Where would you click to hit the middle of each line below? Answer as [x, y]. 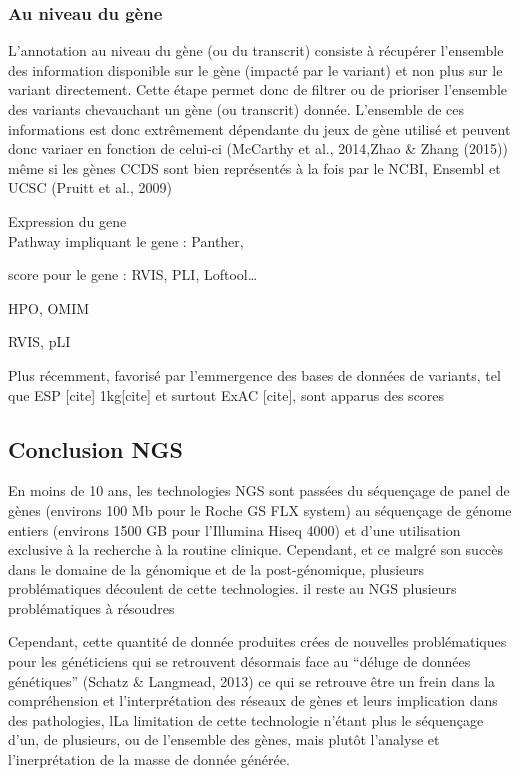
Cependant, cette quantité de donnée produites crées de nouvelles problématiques [257, 641]
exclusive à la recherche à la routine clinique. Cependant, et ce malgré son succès [256, 549]
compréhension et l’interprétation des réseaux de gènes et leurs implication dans [253, 700]
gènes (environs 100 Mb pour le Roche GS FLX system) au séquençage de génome [260, 509]
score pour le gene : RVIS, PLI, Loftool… [133, 274]
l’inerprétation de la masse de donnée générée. [149, 759]
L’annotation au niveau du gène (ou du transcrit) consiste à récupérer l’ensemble [256, 50]
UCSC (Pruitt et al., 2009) [90, 187]
